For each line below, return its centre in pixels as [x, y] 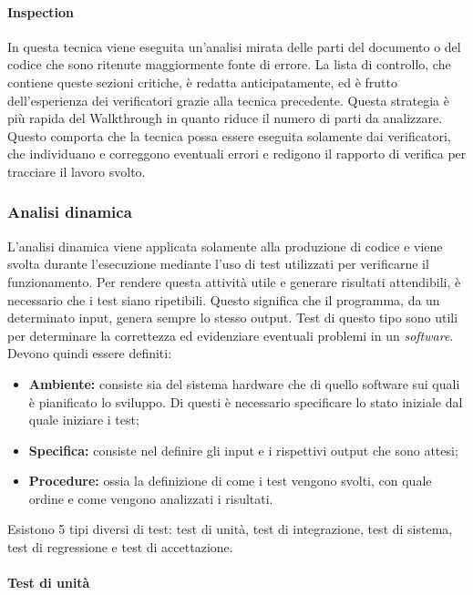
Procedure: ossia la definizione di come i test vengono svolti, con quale [230, 481]
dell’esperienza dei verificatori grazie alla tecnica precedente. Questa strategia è [228, 100]
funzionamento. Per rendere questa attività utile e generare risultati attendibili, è [234, 281]
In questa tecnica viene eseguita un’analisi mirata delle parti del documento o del [234, 46]
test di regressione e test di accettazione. [120, 547]
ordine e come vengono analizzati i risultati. [151, 498]
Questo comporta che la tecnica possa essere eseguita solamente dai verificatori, [229, 135]
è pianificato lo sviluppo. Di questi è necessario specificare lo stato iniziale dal [246, 401]
